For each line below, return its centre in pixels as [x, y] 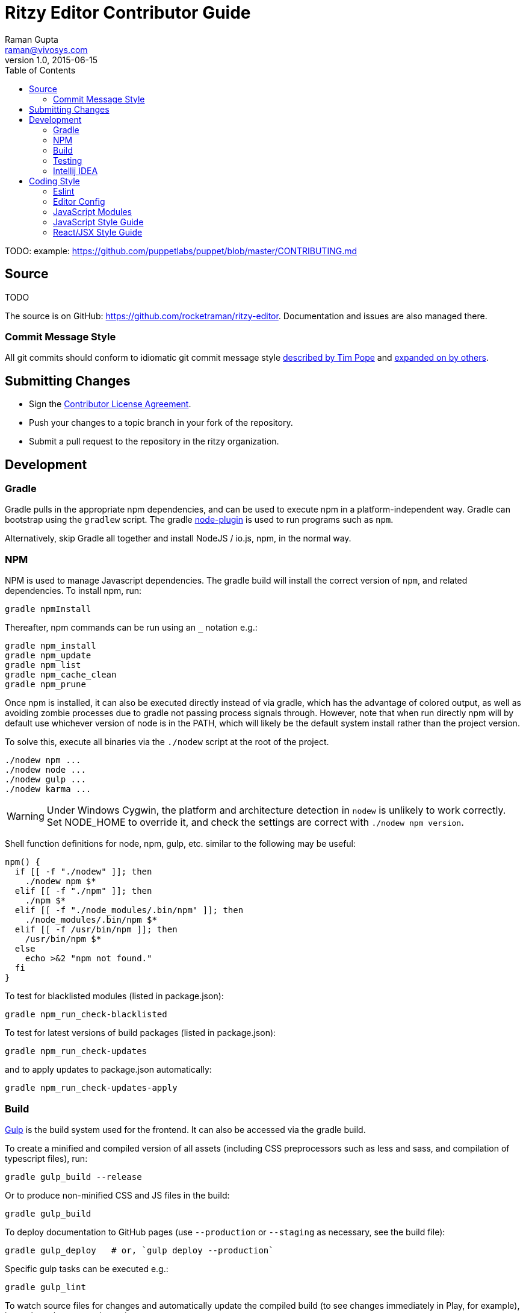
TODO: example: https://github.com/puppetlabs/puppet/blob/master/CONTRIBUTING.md [181, 251]
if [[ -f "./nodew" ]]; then [83, 872]
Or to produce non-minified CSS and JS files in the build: [117, 1195]
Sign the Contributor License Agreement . [110, 404]
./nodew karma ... [48, 789]
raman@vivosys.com [46, 49]
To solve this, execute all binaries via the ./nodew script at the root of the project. [167, 742]
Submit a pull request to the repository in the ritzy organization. [154, 441]
